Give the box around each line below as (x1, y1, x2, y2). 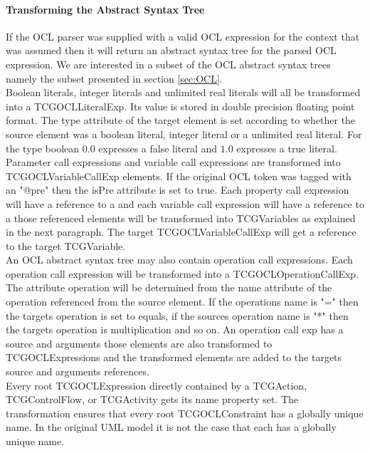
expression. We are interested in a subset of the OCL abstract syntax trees (6, 56, 331, 71)
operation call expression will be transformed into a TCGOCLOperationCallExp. (6, 266, 359, 281)
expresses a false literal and (98, 140, 218, 155)
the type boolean (6, 140, 80, 155)
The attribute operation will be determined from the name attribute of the (6, 280, 332, 295)
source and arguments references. (6, 364, 149, 379)
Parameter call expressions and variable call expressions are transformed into (6, 155, 341, 170)
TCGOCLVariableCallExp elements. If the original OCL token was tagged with (6, 168, 351, 183)
